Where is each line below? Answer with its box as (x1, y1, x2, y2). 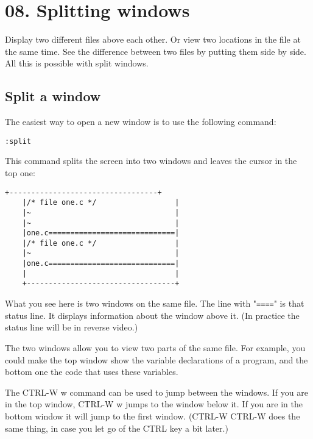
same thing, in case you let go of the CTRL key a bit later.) (5, 421, 228, 434)
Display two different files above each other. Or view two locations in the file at (5, 33, 301, 46)
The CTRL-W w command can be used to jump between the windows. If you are (5, 385, 308, 398)
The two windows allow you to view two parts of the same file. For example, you (5, 341, 306, 354)
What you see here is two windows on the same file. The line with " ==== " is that (5, 297, 304, 310)
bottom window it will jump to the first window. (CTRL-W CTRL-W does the (5, 409, 300, 422)
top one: (5, 166, 35, 179)
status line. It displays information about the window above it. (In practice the (5, 309, 300, 321)
